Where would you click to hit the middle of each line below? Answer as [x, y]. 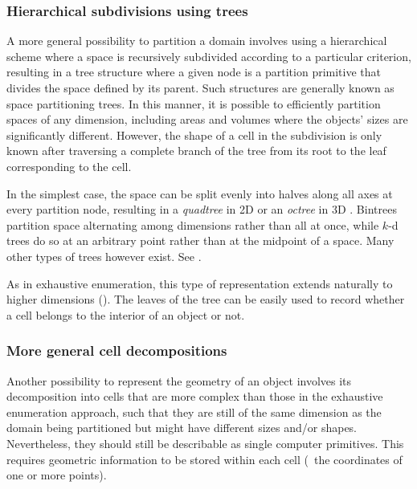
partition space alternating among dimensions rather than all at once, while [193, 224]
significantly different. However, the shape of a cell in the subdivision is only [194, 134]
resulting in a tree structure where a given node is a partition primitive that [194, 72]
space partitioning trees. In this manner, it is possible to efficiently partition [194, 103]
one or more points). [57, 475]
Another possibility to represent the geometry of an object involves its [179, 380]
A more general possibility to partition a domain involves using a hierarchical [197, 41]
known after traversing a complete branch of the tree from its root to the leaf [196, 151]
